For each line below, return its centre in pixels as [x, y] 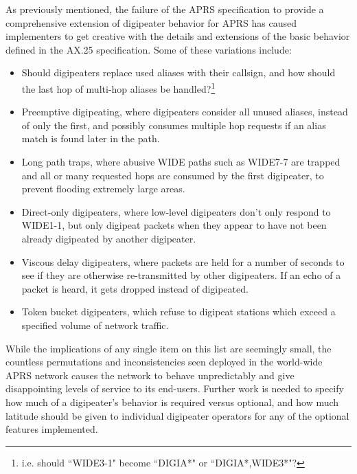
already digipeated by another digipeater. [109, 238]
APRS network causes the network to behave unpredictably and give [150, 375]
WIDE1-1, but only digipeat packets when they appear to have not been [174, 225]
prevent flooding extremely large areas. [103, 189]
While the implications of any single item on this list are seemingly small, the [169, 348]
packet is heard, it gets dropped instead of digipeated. [135, 288]
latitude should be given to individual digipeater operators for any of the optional [177, 415]
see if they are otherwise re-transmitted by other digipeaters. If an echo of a [181, 275]
